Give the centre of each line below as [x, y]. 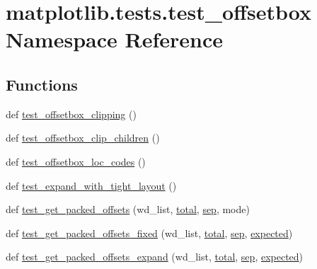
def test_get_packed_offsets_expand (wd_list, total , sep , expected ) [155, 257]
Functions [42, 84]
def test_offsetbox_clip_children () [83, 138]
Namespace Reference [114, 39]
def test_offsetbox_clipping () [71, 114]
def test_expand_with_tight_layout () [91, 185]
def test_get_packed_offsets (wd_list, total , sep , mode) [128, 209]
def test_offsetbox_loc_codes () [76, 161]
